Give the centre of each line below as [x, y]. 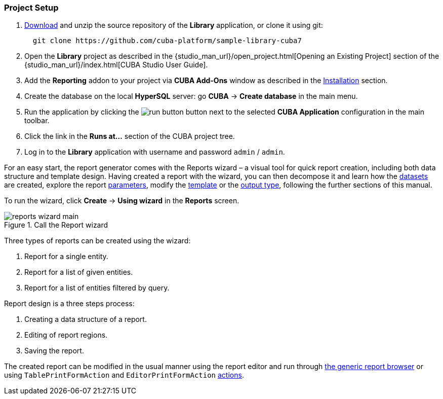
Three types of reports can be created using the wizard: [97, 241]
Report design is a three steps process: [69, 304]
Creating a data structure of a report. [86, 319]
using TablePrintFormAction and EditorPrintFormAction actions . [124, 375]
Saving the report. [54, 351]
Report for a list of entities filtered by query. [97, 288]
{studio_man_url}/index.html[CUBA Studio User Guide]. [116, 65]
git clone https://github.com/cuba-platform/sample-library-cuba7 [167, 41]
